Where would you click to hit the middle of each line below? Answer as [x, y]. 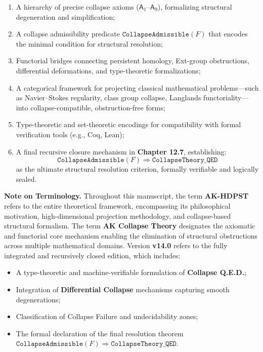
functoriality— [226, 97]
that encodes [228, 34]
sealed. [26, 179]
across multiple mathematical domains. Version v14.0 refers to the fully [116, 245]
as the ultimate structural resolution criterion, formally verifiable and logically [137, 169]
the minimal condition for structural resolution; [89, 43]
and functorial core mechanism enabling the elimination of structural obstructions [131, 235]
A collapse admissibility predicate [68, 34]
